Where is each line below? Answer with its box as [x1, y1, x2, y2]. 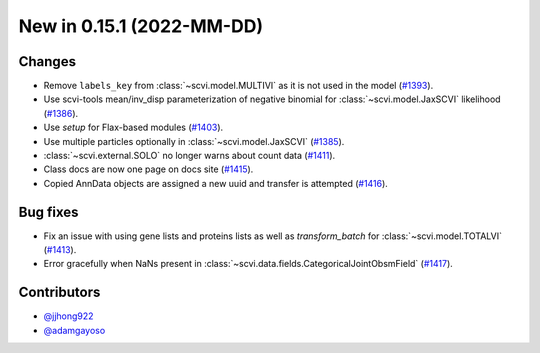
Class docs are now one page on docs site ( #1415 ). [43, 163, 254, 175]
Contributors [18, 284, 101, 301]
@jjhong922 [43, 310, 94, 322]
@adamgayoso [43, 324, 106, 336]
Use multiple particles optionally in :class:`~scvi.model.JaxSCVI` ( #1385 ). [43, 135, 345, 147]
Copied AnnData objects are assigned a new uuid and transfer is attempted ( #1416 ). [43, 177, 389, 189]
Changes [18, 53, 77, 70]
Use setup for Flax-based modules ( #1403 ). [43, 121, 224, 134]
